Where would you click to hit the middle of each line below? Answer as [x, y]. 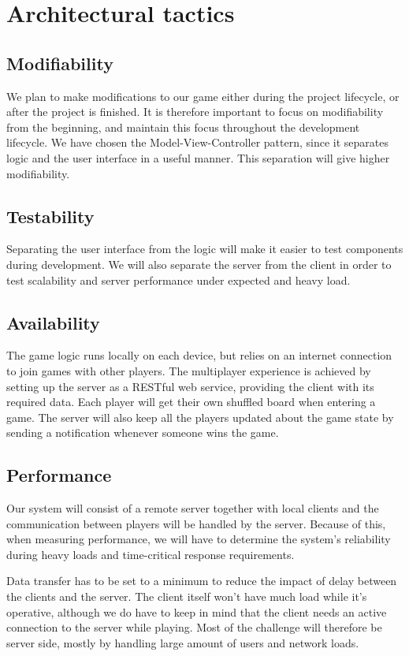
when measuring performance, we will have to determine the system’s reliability [199, 539]
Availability [53, 322]
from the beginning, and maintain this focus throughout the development [183, 127]
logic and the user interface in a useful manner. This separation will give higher [198, 157]
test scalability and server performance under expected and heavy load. [178, 280]
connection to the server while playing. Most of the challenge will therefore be [194, 627]
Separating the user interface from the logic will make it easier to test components [205, 249]
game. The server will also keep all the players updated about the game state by [200, 417]
